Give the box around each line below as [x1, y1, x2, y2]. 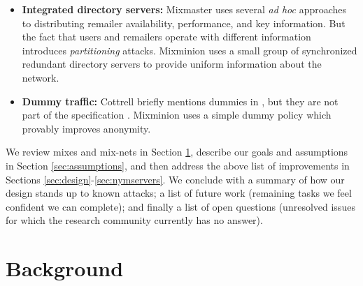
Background [6, 254, 124, 283]
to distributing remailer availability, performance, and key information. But [22, 15, 346, 30]
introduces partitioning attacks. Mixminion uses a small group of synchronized [22, 43, 357, 57]
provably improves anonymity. [22, 121, 151, 135]
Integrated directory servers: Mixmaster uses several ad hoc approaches [22, 2, 347, 16]
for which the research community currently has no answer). [6, 213, 263, 227]
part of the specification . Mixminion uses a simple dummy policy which [22, 107, 332, 122]
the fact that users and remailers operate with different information [22, 29, 311, 44]
